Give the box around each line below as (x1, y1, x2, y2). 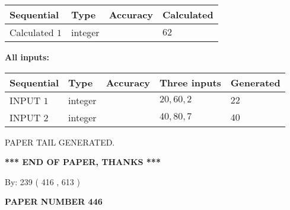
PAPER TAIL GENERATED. (5, 135, 115, 148)
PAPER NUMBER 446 (5, 195, 103, 208)
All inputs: (5, 51, 49, 63)
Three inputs (160, 75, 221, 89)
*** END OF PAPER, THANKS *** (5, 156, 161, 168)
